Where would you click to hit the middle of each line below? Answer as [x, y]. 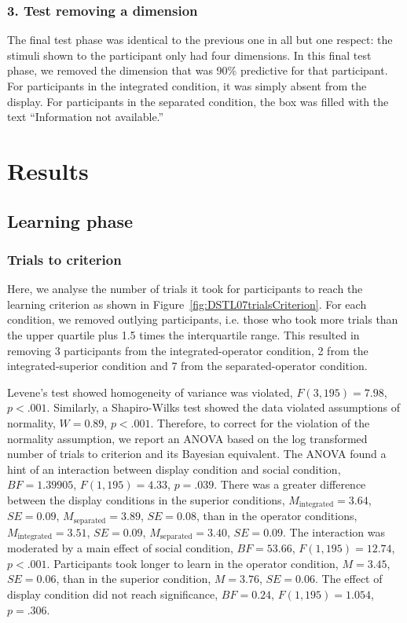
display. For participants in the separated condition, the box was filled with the [198, 101]
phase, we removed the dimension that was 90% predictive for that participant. [198, 70]
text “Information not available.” [86, 117]
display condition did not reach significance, [113, 594]
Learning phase [70, 220]
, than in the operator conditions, [277, 516]
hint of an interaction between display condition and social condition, [174, 469]
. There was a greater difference [290, 484]
